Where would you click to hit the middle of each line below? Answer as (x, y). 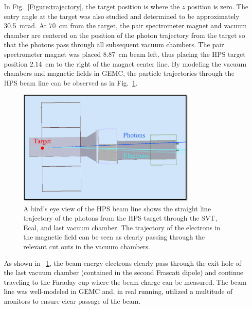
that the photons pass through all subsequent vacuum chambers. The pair (114, 44)
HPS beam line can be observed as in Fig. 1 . (71, 82)
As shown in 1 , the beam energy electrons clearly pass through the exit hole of (123, 263)
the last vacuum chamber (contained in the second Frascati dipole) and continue (124, 272)
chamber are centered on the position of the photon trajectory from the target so (125, 35)
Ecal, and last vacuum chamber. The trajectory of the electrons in (122, 227)
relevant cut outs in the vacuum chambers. (87, 246)
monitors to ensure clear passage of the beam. (72, 300)
